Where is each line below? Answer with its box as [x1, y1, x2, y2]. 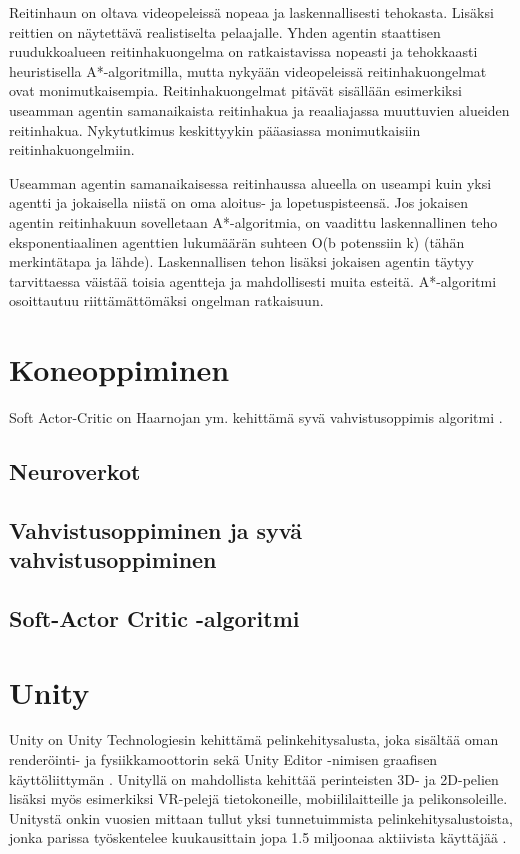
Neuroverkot [9, 456, 141, 487]
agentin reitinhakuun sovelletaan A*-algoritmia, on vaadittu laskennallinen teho [9, 211, 498, 232]
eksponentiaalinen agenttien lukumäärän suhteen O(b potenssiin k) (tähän [9, 231, 465, 252]
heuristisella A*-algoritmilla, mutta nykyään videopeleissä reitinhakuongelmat [9, 60, 487, 81]
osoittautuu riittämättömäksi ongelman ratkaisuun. [9, 290, 324, 311]
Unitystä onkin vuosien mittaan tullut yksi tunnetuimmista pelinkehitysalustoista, [9, 807, 513, 828]
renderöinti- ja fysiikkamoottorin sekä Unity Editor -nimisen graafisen [9, 749, 438, 770]
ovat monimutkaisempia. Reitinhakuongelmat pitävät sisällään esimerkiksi [9, 80, 462, 101]
